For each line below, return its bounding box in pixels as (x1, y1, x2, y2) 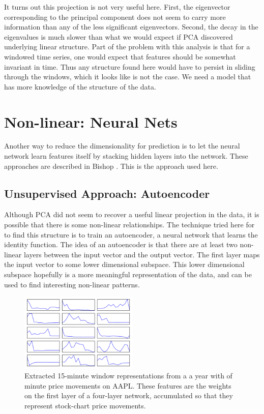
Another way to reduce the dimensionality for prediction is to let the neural (4, 140, 240, 151)
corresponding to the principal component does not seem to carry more (4, 11, 226, 22)
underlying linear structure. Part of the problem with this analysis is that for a (4, 41, 250, 52)
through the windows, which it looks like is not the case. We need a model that (4, 71, 251, 82)
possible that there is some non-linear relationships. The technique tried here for (4, 219, 255, 230)
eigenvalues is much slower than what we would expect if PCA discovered (4, 31, 233, 42)
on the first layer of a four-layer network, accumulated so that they (24, 390, 233, 401)
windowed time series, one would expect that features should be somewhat (4, 51, 236, 62)
